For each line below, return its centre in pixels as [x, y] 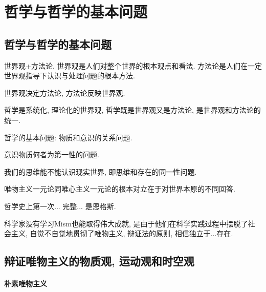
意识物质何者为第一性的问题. [52, 154]
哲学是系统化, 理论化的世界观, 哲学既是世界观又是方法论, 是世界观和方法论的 [132, 110]
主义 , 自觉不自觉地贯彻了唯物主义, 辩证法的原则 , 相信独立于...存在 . [122, 233]
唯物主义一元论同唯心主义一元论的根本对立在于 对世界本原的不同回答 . [120, 189]
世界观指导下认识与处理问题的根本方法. [70, 76]
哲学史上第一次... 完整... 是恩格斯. [60, 206]
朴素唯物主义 [26, 284]
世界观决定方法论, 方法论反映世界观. [65, 92]
